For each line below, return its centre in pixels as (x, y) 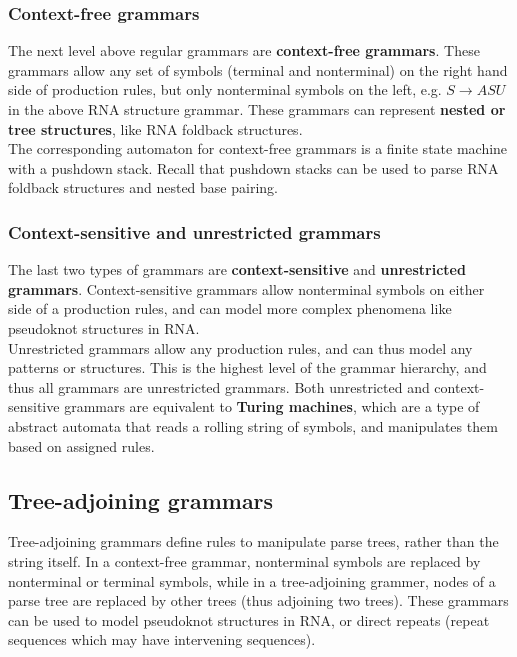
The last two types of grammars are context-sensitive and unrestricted (237, 269)
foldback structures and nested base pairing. (143, 187)
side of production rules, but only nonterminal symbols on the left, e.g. (225, 89)
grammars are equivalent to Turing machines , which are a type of (272, 406)
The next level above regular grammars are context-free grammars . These (244, 50)
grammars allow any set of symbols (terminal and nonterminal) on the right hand (258, 69)
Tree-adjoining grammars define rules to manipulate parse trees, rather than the (253, 541)
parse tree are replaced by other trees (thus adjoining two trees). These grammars (258, 600)
